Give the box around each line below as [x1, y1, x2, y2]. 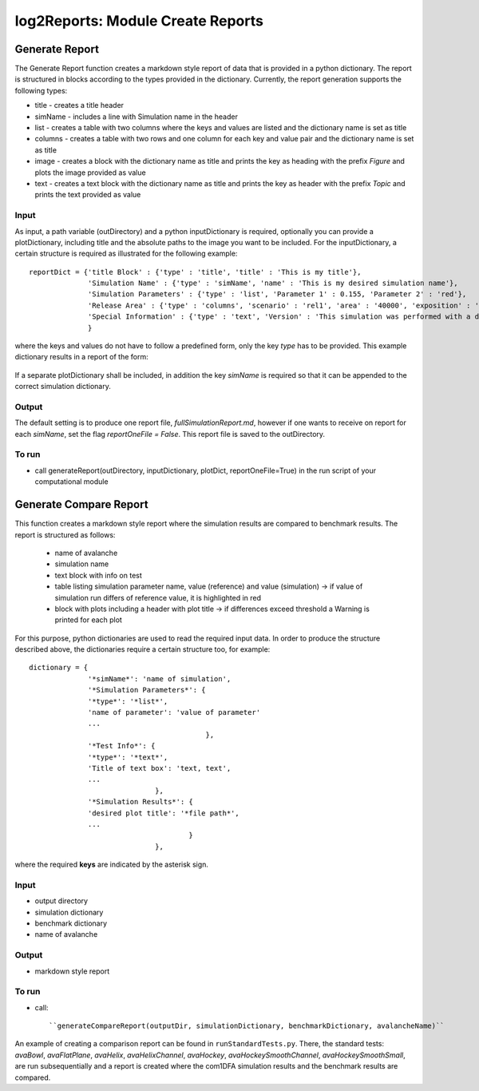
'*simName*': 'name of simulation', [88, 674, 232, 683]
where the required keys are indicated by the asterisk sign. [14, 859, 209, 870]
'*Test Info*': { [88, 741, 156, 751]
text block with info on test [54, 570, 143, 580]
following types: [14, 85, 68, 95]
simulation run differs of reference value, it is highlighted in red [54, 593, 262, 602]
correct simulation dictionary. [14, 382, 111, 391]
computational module [34, 477, 109, 486]
